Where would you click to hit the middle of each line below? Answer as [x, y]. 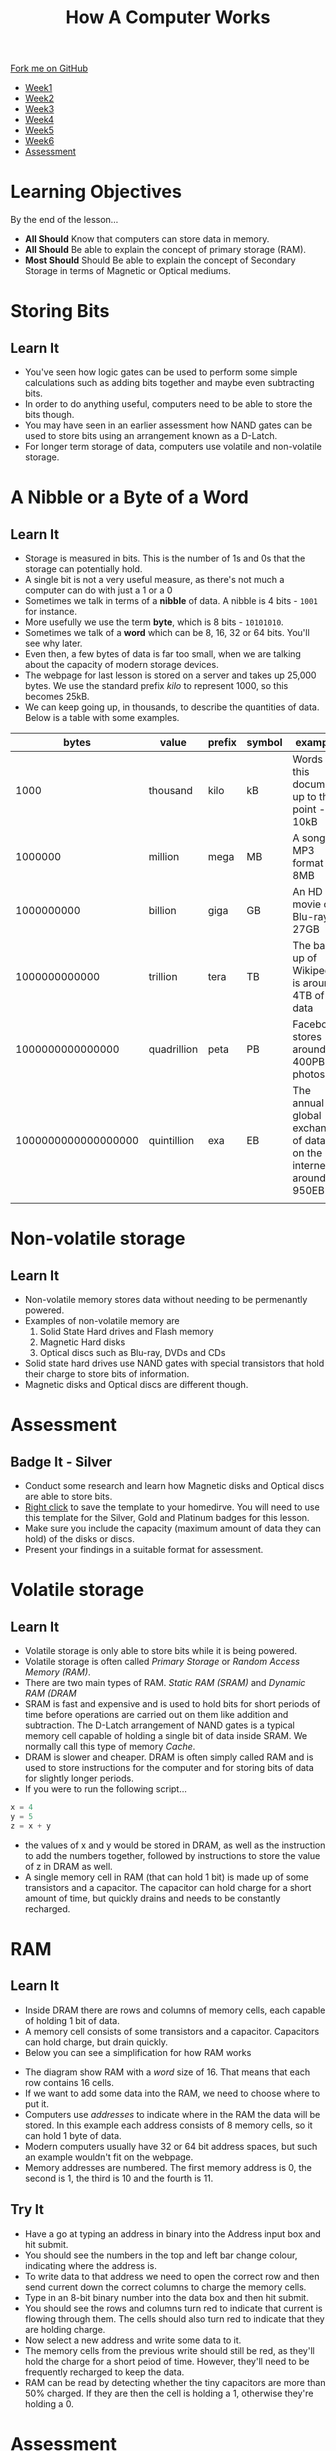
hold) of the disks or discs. [79, 1539]
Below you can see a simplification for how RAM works [138, 2052]
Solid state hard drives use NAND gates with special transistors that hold [174, 1363]
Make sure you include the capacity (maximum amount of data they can [173, 1528]
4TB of [308, 996]
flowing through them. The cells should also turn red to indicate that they [174, 2318]
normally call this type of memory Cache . [110, 1747]
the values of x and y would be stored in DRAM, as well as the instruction [175, 1845]
